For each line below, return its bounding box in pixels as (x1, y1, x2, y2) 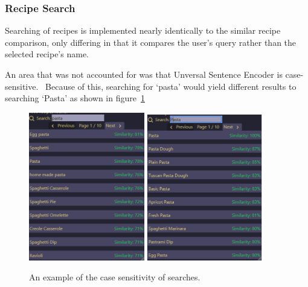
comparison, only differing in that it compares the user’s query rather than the (5, 36, 297, 48)
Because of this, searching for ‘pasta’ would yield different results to (45, 80, 297, 92)
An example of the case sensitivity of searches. (29, 271, 201, 283)
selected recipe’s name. (5, 48, 89, 60)
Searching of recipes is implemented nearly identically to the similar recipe (5, 24, 281, 37)
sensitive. (5, 80, 39, 92)
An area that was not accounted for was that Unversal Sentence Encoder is (5, 68, 283, 80)
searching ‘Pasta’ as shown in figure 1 (5, 92, 145, 104)
